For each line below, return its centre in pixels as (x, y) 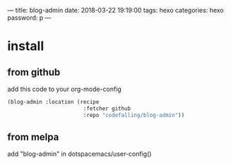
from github (34, 72)
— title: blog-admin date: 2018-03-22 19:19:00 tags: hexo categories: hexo (115, 10)
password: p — (29, 18)
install (26, 46)
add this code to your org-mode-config (64, 89)
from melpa (33, 137)
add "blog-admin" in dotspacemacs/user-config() (79, 154)
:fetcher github (107, 109)
